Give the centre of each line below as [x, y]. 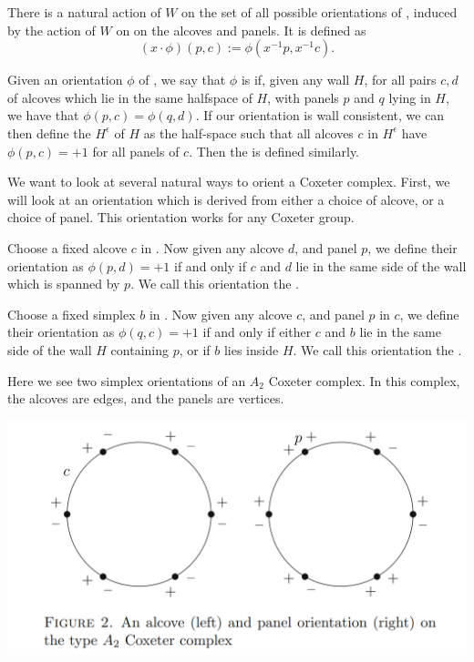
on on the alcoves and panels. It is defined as [241, 30]
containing [140, 349]
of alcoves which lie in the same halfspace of [130, 97]
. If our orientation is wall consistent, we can [320, 115]
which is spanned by [64, 284]
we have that [43, 115]
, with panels [303, 97]
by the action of [52, 30]
